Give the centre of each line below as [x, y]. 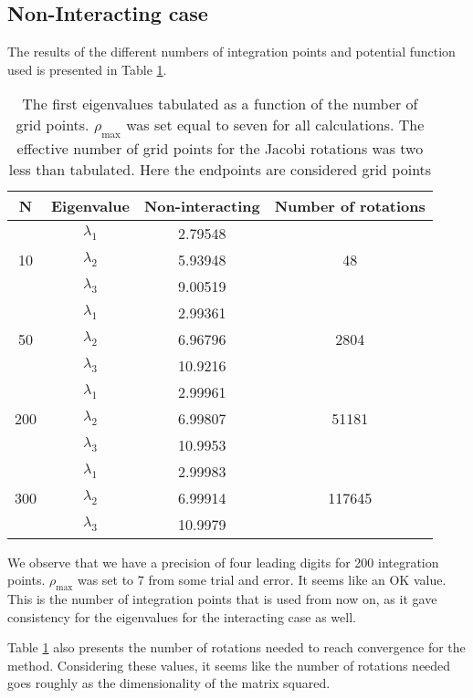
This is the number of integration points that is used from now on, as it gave [222, 598]
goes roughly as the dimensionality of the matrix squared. [169, 683]
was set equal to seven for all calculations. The [275, 125]
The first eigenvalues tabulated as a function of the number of [220, 104]
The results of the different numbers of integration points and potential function [231, 52]
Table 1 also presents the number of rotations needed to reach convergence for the [236, 647]
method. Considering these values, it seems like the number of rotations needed [229, 665]
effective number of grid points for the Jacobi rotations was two [220, 148]
